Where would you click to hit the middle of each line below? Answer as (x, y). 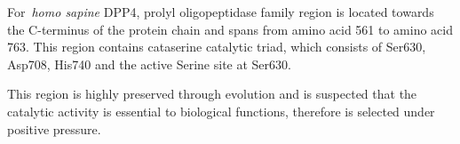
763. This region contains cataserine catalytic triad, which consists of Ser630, (217, 47)
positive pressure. (54, 128)
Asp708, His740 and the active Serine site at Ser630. (149, 64)
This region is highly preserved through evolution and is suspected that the (212, 94)
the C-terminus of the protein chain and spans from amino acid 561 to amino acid (230, 29)
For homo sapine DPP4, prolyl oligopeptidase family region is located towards (221, 12)
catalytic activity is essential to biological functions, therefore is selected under (221, 111)
